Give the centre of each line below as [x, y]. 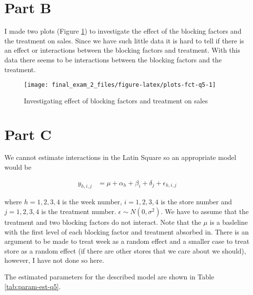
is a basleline [229, 222]
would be [18, 167]
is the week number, [92, 202]
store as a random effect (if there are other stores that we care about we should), [125, 250]
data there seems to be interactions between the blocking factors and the [113, 59]
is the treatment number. [79, 211]
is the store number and [196, 202]
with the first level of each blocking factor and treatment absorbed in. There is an [127, 231]
